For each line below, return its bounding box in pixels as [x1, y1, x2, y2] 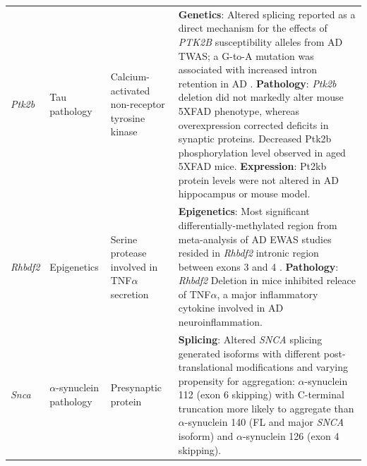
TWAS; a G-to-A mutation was [178, 48, 314, 63]
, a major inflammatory [217, 286, 318, 301]
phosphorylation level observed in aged [178, 145, 346, 159]
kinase [110, 124, 138, 139]
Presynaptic [110, 380, 162, 395]
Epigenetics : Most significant [178, 204, 310, 219]
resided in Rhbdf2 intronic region [178, 245, 319, 260]
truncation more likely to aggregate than [178, 400, 354, 415]
